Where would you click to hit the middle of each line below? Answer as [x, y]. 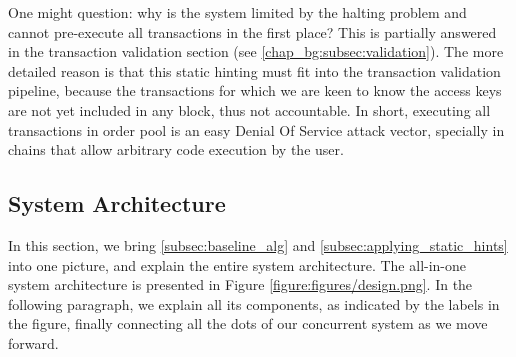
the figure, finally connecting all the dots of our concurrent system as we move [248, 323]
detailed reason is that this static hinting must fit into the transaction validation [254, 70]
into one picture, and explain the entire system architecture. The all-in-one [237, 264]
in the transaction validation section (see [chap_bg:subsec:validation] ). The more [256, 51]
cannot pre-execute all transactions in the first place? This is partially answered [252, 31]
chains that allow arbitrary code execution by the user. [176, 149]
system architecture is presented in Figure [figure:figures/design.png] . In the [240, 284]
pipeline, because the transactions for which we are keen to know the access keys [255, 90]
